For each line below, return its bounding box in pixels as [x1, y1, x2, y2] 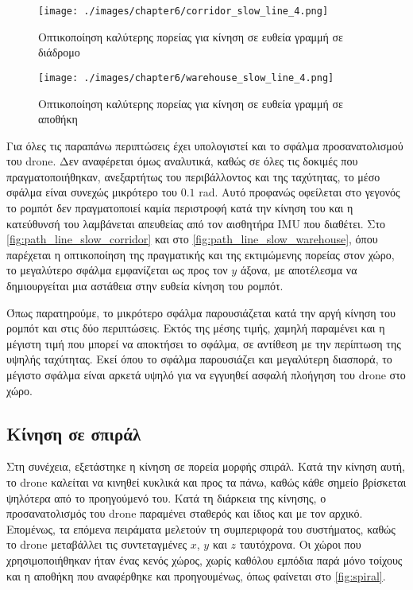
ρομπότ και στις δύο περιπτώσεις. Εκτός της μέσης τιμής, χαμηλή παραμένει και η [6, 320, 385, 336]
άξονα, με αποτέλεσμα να [240, 262, 357, 278]
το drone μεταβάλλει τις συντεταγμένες [6, 536, 187, 553]
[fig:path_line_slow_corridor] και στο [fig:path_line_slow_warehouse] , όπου [6, 231, 378, 247]
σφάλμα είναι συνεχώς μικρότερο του [6, 184, 178, 200]
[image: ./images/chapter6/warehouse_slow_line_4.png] [38, 72, 334, 83]
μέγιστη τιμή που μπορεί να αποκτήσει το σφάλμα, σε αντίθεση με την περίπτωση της [6, 335, 401, 351]
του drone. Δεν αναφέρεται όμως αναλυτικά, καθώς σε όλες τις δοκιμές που [6, 153, 358, 169]
